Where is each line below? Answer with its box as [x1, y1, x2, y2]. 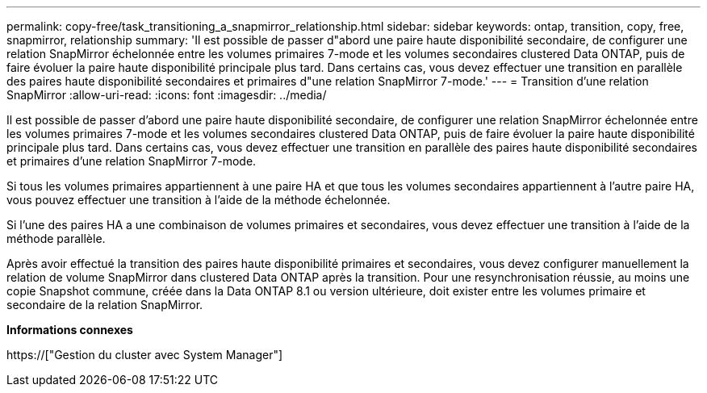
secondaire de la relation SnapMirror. [6, 298, 203, 311]
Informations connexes [6, 323, 133, 337]
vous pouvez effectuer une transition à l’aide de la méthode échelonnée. [6, 193, 391, 207]
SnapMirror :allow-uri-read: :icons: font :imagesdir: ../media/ [6, 88, 327, 102]
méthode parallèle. [6, 232, 106, 245]
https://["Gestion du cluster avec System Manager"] [6, 348, 283, 362]
